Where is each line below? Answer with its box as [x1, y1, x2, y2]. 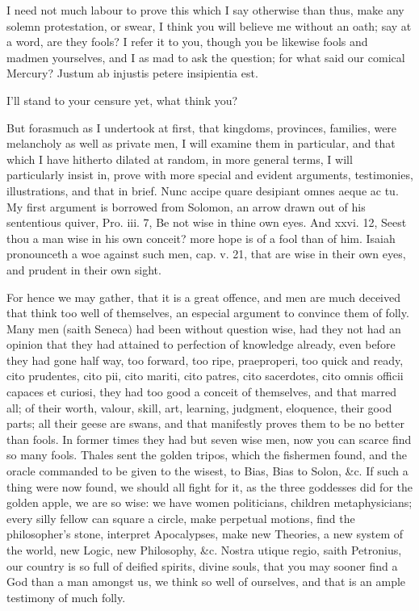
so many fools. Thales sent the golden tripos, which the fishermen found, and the [6, 446, 407, 463]
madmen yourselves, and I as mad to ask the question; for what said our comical [6, 48, 405, 65]
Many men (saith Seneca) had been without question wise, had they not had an [6, 320, 401, 337]
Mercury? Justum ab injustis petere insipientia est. [6, 65, 258, 82]
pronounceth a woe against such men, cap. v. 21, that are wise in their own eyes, [6, 245, 406, 262]
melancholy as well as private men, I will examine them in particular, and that [6, 135, 396, 152]
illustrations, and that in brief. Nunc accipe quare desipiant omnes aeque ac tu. [6, 182, 399, 199]
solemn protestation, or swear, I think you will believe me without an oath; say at [6, 17, 412, 34]
